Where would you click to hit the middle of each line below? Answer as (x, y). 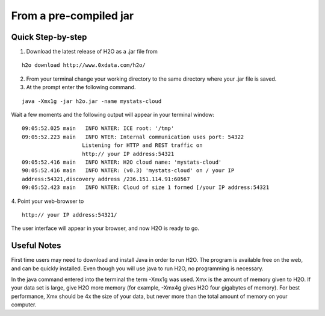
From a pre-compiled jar (73, 16)
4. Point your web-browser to (48, 201)
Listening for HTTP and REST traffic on (142, 145)
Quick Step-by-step (49, 37)
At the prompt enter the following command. (81, 87)
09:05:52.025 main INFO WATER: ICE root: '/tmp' (98, 129)
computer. (24, 305)
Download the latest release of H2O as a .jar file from (92, 52)
